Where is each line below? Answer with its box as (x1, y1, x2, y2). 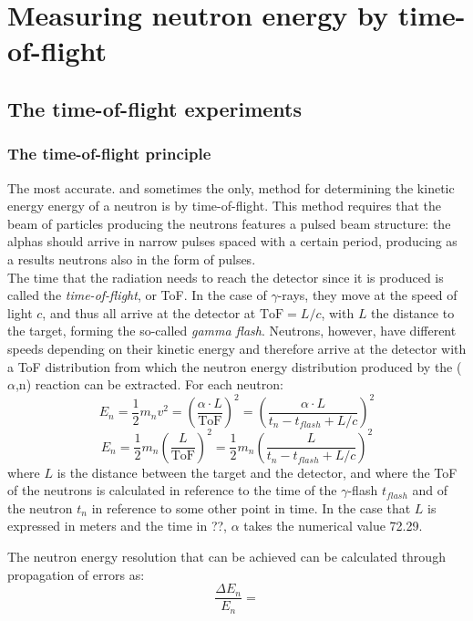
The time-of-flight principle (7, 142, 211, 165)
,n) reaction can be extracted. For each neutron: (15, 375, 283, 394)
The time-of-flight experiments (7, 94, 302, 122)
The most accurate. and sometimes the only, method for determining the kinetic (7, 178, 455, 197)
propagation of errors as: (7, 564, 145, 584)
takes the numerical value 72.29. (243, 516, 423, 535)
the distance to (371, 303, 455, 322)
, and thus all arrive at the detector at (42, 303, 256, 322)
